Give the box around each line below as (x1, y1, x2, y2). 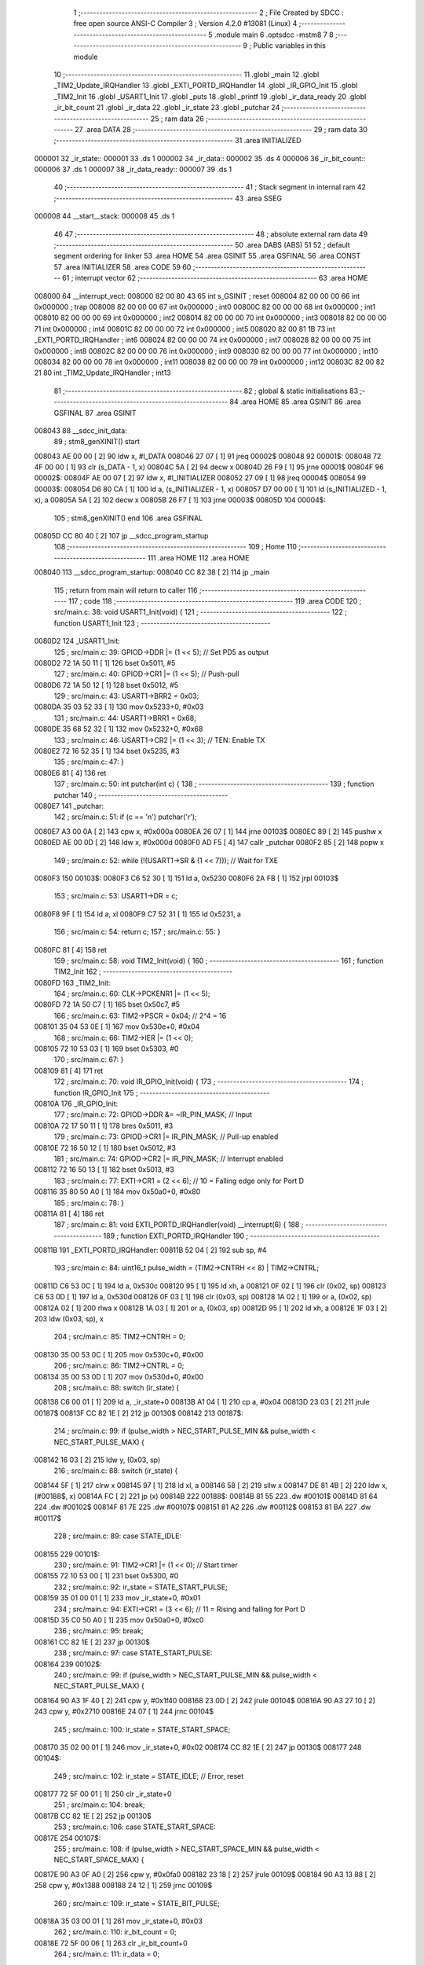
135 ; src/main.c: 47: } (53, 757, 125, 766)
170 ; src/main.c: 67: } (53, 1055, 124, 1064)
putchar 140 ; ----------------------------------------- (53, 790, 228, 799)
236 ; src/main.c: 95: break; (53, 1626, 144, 1636)
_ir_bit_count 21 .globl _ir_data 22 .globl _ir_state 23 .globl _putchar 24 (53, 103, 280, 112)
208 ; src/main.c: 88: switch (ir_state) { (53, 1383, 180, 1392)
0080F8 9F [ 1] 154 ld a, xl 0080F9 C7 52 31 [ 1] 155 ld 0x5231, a (34, 909, 241, 919)
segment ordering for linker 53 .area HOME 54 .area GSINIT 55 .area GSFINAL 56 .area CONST (53, 252, 361, 261)
